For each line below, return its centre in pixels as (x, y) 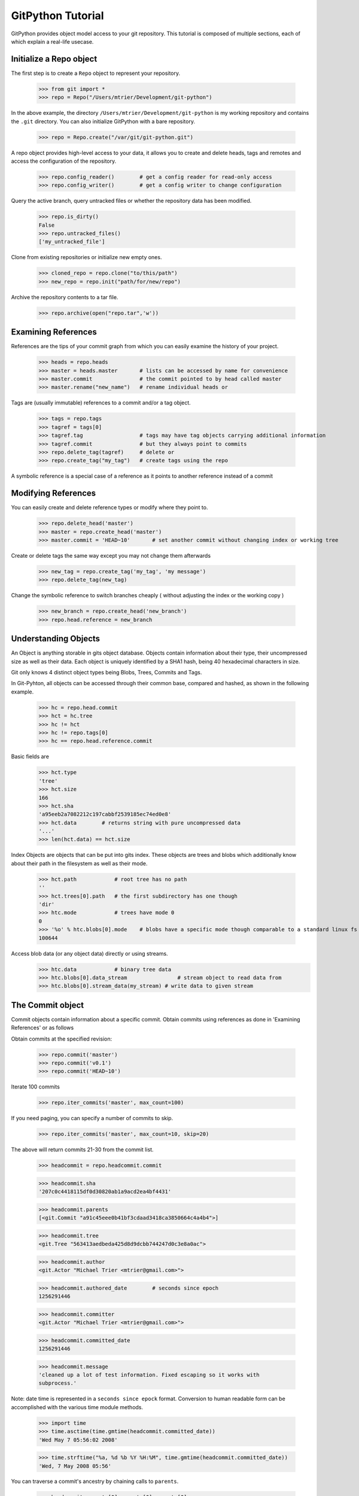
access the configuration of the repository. (64, 161)
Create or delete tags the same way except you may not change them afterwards (111, 556)
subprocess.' (58, 1383)
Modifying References (54, 493)
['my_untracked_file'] (72, 242)
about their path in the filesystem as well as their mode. (79, 863)
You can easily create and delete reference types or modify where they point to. (109, 507)
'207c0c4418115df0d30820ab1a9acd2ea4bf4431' (105, 1192)
